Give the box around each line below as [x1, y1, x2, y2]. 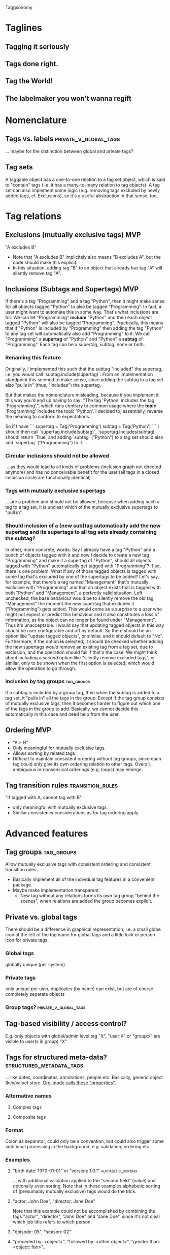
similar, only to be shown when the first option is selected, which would [5, 660, 155, 666]
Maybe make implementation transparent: [12, 887, 100, 894]
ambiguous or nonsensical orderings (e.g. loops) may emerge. [12, 766, 143, 772]
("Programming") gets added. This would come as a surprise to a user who [5, 606, 162, 612]
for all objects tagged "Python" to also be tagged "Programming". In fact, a [5, 303, 161, 310]
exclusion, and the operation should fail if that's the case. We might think [5, 649, 157, 655]
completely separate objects [5, 991, 65, 997]
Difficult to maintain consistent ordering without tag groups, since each [12, 755, 161, 761]
